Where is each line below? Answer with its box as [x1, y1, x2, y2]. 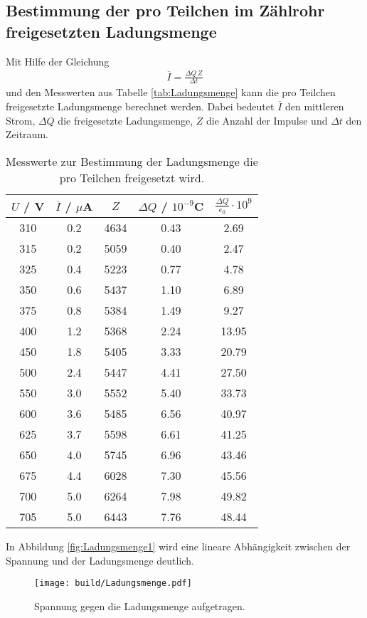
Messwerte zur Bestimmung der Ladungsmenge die [6, 152, 258, 169]
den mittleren [284, 98, 344, 113]
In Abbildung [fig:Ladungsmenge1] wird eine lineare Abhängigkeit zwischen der [6, 539, 351, 554]
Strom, [6, 112, 36, 127]
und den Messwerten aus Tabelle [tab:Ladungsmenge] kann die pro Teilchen [6, 85, 336, 100]
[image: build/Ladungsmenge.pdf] [34, 578, 192, 589]
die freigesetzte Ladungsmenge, [58, 112, 193, 127]
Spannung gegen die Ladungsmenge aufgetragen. [34, 598, 245, 613]
